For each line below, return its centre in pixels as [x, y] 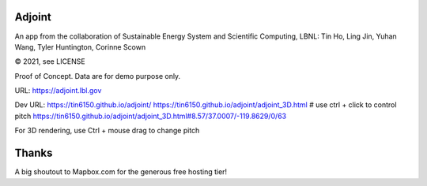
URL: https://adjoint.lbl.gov [58, 91]
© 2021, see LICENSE [50, 61]
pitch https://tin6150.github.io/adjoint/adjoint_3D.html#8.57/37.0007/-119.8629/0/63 [151, 116]
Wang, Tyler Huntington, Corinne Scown [80, 46]
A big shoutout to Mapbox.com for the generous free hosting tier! [121, 172]
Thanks [34, 153]
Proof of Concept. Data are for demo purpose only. [98, 76]
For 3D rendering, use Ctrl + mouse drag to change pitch [107, 131]
